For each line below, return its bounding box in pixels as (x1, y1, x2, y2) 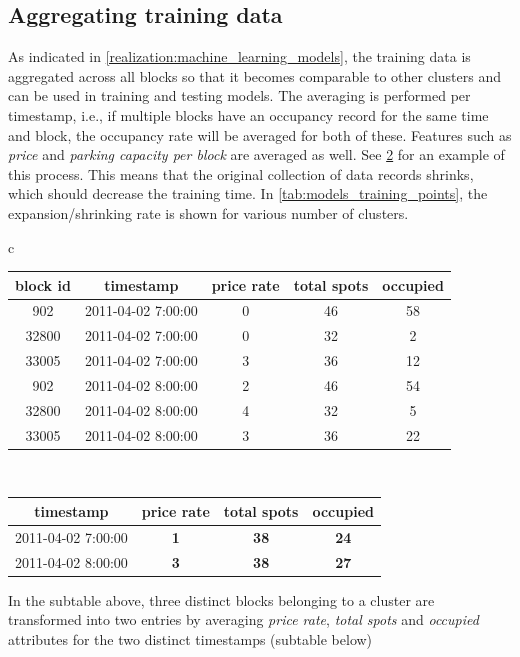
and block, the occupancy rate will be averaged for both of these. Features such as (8, 124, 512, 145)
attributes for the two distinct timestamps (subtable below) (8, 628, 373, 649)
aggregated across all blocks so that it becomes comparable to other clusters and (8, 65, 502, 86)
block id (15, 274, 71, 295)
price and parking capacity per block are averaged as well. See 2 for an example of (8, 144, 505, 165)
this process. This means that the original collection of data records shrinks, (8, 163, 474, 184)
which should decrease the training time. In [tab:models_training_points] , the (8, 183, 488, 204)
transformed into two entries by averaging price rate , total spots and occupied (8, 609, 479, 630)
